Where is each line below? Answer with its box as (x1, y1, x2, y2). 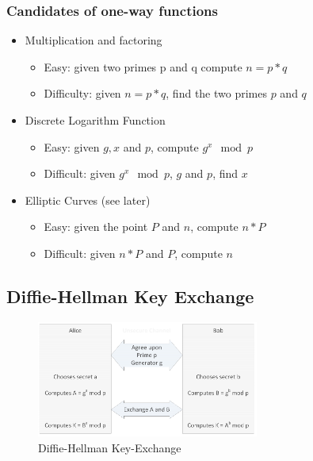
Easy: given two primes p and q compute (44, 58, 242, 75)
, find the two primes (166, 85, 267, 102)
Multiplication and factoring (25, 32, 162, 48)
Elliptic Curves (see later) (25, 191, 151, 208)
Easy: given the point (44, 218, 148, 235)
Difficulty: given (44, 85, 121, 102)
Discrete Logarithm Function (25, 112, 166, 128)
